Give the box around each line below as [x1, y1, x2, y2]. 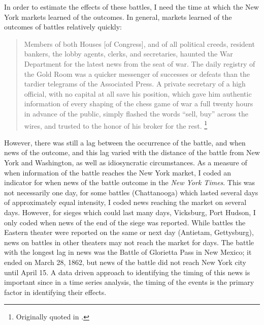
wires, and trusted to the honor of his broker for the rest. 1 [24, 119, 208, 131]
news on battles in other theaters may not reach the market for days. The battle [4, 237, 254, 247]
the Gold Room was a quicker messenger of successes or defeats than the [24, 68, 250, 79]
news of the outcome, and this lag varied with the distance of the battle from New [4, 147, 260, 158]
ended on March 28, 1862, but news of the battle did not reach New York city [4, 256, 246, 267]
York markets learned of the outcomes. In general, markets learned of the [4, 11, 232, 22]
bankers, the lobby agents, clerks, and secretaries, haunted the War [24, 48, 233, 59]
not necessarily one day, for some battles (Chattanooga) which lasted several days [4, 187, 258, 197]
